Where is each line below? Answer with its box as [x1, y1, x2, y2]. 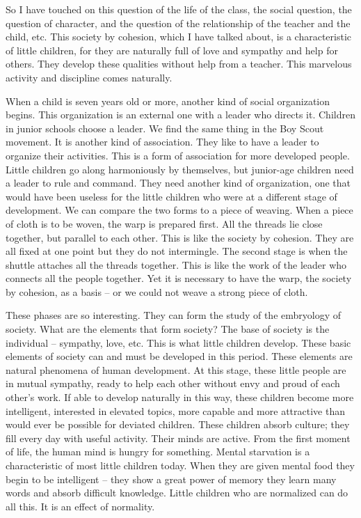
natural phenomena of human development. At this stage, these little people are [6, 362, 346, 377]
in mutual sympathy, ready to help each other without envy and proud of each [6, 376, 340, 391]
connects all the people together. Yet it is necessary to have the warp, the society [6, 271, 352, 285]
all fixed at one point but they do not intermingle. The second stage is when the [6, 244, 348, 258]
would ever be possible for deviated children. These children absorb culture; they [6, 417, 350, 432]
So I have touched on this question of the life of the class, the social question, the [6, 2, 352, 16]
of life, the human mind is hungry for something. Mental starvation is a [6, 444, 310, 459]
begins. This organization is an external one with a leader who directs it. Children [6, 107, 355, 122]
